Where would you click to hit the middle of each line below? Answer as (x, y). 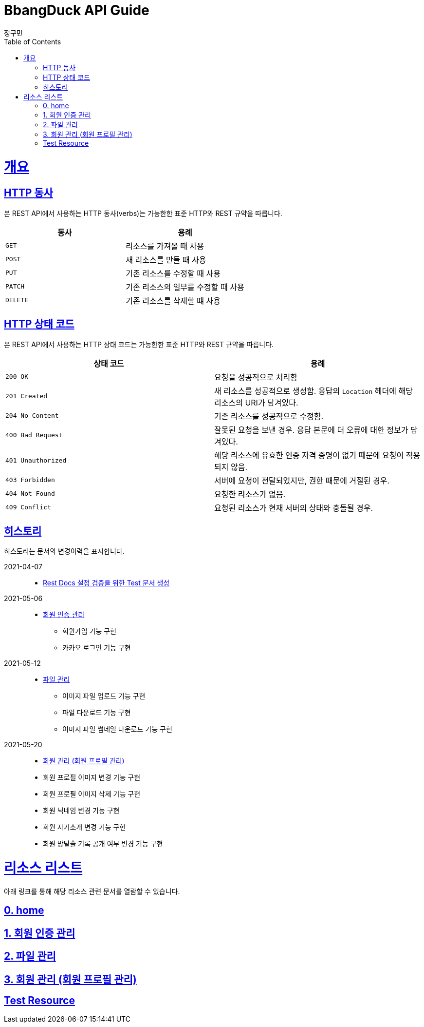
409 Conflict (28, 507)
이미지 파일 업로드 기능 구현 (104, 696)
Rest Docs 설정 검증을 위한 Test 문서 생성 (106, 583)
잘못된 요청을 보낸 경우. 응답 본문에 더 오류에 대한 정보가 (311, 430)
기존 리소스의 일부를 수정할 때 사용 (185, 287)
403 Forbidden (30, 480)
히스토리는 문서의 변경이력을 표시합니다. (64, 551)
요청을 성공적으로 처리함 (256, 377)
